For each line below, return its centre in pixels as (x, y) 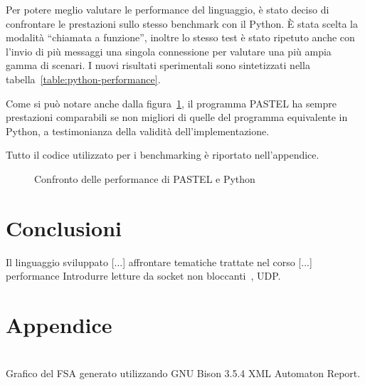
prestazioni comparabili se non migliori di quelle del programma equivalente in (177, 117)
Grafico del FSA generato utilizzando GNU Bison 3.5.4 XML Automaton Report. (183, 373)
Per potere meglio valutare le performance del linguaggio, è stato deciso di (168, 9)
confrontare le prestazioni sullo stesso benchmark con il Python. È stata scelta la (182, 23)
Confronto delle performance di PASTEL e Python (145, 178)
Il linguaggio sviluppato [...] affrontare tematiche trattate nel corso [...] (159, 262)
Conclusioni (64, 227)
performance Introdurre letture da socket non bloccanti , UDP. (143, 276)
